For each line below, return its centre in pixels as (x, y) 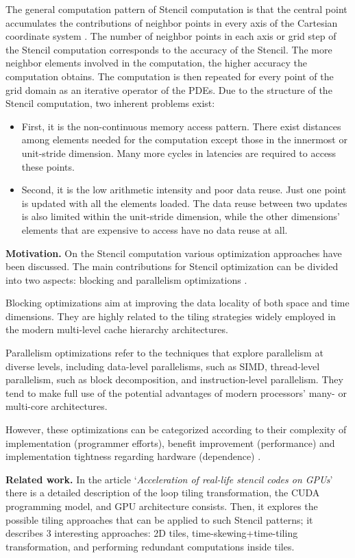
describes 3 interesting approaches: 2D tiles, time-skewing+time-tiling (152, 533)
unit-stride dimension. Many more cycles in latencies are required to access (179, 153)
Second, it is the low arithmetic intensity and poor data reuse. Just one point (184, 190)
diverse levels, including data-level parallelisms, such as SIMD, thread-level (163, 366)
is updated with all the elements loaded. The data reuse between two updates (184, 203)
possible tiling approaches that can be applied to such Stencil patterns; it (159, 519)
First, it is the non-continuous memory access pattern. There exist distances (181, 126)
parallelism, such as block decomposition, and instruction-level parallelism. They (174, 379)
